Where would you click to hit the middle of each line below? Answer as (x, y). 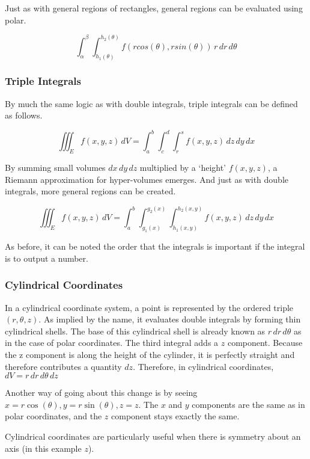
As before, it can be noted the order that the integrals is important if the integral (155, 246)
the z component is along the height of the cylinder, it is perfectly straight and (150, 354)
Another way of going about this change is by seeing (101, 393)
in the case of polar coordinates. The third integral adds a (112, 343)
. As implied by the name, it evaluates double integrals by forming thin (170, 319)
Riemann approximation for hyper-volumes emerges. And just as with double (147, 179)
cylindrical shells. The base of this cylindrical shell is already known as (135, 331)
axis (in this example (43, 448)
